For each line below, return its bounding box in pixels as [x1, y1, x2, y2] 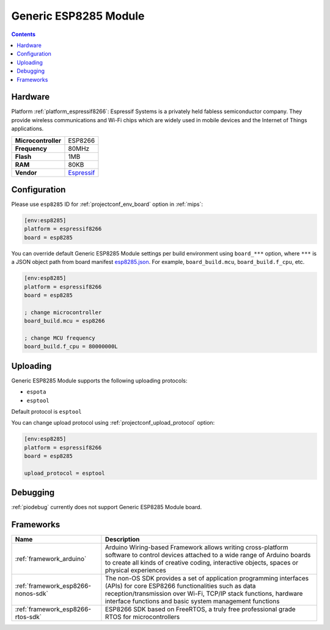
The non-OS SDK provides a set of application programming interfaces [105, 574, 309, 583]
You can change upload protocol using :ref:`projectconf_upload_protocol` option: [11, 419, 215, 427]
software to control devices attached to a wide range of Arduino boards [105, 551, 311, 559]
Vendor [15, 168, 37, 177]
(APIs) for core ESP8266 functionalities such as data [105, 582, 256, 590]
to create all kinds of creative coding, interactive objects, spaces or [105, 559, 299, 567]
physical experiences [105, 566, 166, 574]
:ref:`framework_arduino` [15, 555, 87, 563]
